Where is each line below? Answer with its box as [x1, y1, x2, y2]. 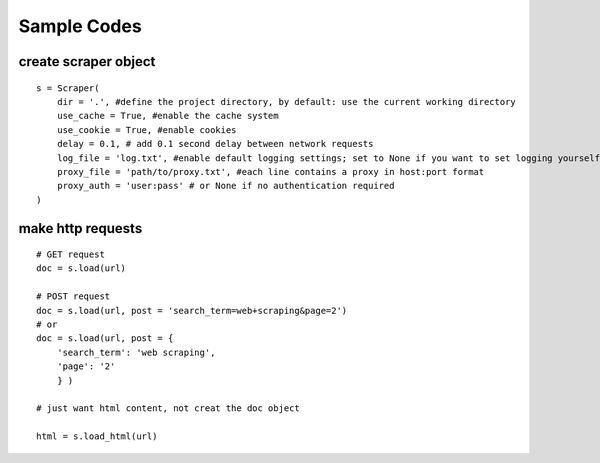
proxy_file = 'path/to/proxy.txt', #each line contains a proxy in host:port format [56, 166, 485, 177]
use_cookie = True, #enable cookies [56, 124, 237, 135]
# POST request [36, 291, 111, 302]
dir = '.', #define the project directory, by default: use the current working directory [56, 96, 517, 107]
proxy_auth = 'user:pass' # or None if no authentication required [56, 180, 395, 192]
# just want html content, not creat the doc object [36, 403, 300, 414]
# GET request [36, 249, 105, 260]
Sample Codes [18, 15, 142, 37]
